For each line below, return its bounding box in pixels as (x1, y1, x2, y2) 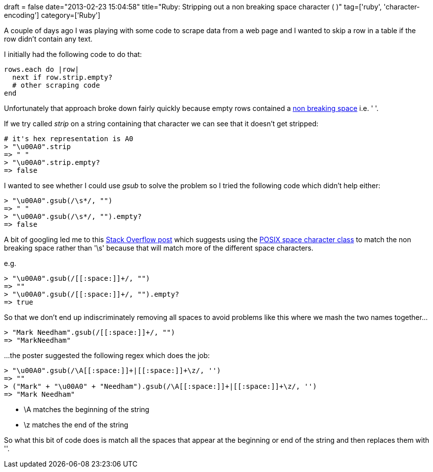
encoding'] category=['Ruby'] (4, 11, 100, 19)
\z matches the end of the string (24, 420, 129, 429)
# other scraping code (12, 81, 100, 89)
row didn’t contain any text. (4, 35, 93, 43)
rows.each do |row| (4, 65, 79, 73)
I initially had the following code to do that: (4, 50, 142, 58)
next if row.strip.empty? (12, 73, 113, 81)
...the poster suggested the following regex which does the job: (4, 351, 210, 360)
